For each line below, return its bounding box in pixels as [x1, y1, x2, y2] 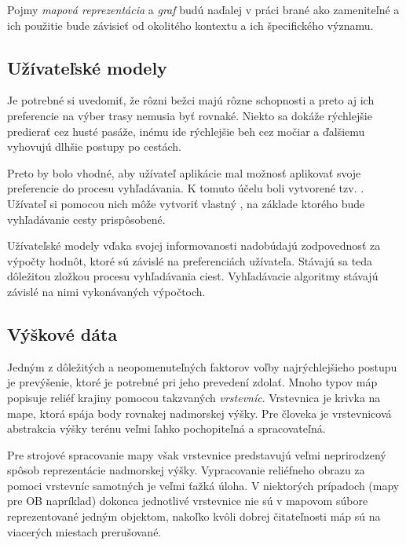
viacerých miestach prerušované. [7, 523, 162, 540]
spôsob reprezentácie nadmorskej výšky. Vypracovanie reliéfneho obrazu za [7, 462, 365, 478]
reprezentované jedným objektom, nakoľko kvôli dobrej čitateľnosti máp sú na [7, 508, 381, 525]
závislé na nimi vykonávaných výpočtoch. [7, 283, 206, 299]
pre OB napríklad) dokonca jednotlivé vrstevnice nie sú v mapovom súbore [7, 492, 368, 509]
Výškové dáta [7, 321, 118, 346]
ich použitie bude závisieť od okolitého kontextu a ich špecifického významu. [7, 16, 374, 33]
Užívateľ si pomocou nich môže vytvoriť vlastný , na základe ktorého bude [7, 195, 365, 211]
